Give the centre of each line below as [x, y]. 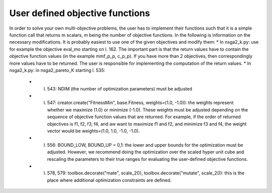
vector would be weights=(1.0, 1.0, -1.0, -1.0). [93, 131]
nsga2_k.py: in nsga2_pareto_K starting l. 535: [57, 70]
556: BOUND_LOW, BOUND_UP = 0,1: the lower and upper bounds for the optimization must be [145, 145]
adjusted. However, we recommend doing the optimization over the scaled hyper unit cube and [146, 152]
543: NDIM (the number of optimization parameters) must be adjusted [120, 88]
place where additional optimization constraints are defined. [109, 180]
